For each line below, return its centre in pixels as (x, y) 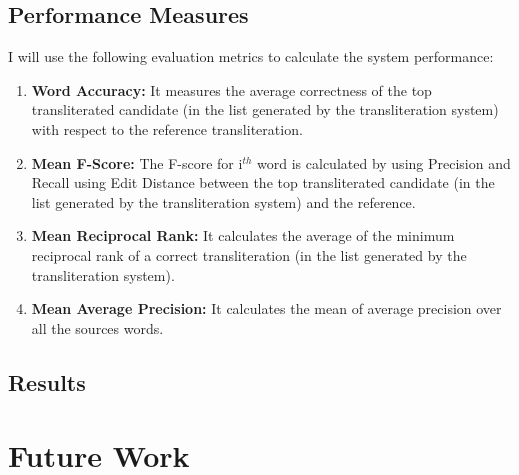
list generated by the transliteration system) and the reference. (223, 201)
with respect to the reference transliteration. (167, 128)
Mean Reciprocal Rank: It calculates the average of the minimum (243, 235)
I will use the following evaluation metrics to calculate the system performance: (251, 56)
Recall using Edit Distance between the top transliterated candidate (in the (263, 182)
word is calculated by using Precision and (384, 162)
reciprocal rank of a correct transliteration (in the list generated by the (249, 254)
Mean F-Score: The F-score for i (137, 162)
